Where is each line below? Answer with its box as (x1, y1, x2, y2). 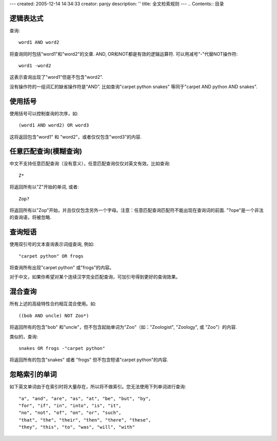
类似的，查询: (9, 333, 38, 340)
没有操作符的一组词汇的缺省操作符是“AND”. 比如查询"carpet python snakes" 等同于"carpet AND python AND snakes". (9, 83, 258, 90)
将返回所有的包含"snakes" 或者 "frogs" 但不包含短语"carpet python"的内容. (9, 356, 169, 363)
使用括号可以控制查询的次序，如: (9, 110, 79, 116)
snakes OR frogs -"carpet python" (18, 345, 105, 351)
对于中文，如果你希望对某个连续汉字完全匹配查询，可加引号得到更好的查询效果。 (9, 274, 181, 280)
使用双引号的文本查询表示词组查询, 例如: (9, 241, 95, 247)
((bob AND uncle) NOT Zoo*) (18, 312, 89, 319)
